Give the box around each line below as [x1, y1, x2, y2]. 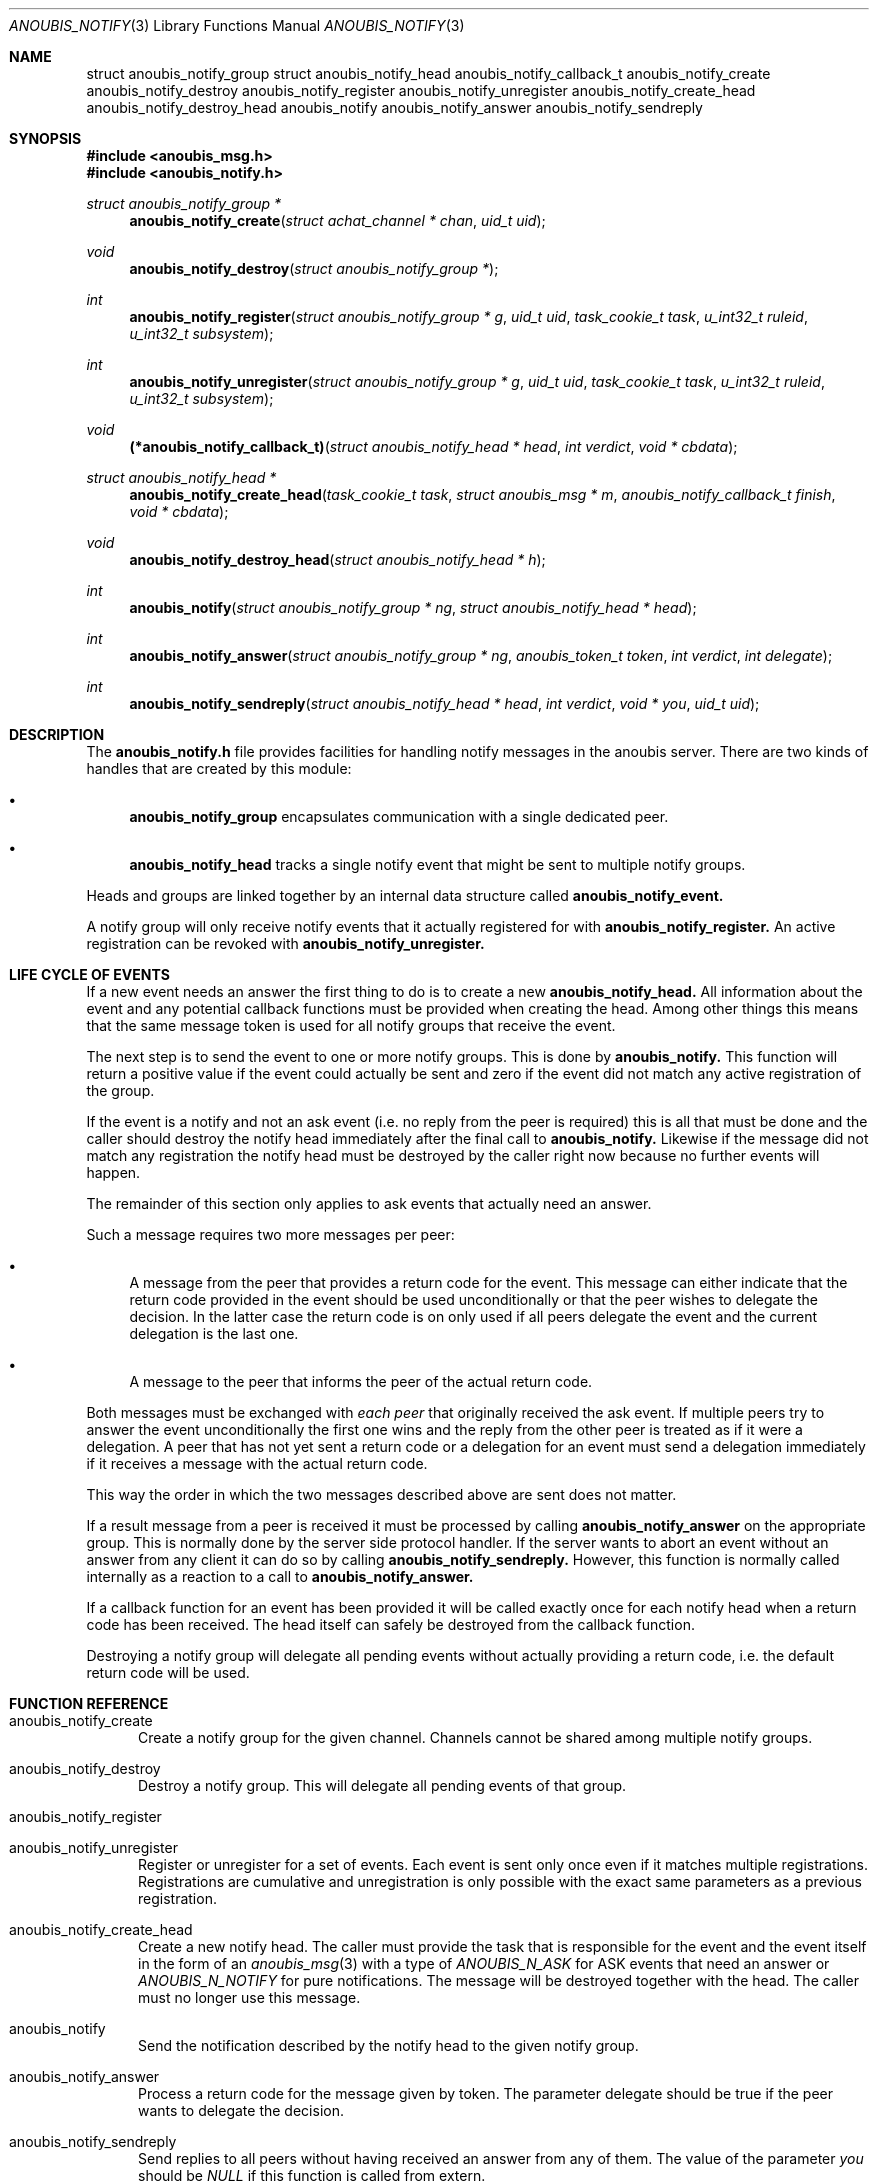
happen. [86, 1164, 141, 1181]
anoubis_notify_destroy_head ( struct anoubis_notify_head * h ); [129, 551, 546, 568]
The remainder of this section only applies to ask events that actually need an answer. [86, 1195, 652, 1212]
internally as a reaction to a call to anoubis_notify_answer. [86, 1568, 474, 1585]
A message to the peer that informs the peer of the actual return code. [129, 1373, 593, 1390]
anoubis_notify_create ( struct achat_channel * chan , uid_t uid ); [129, 212, 546, 229]
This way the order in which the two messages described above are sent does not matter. [86, 1486, 677, 1503]
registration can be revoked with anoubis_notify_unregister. [86, 935, 485, 952]
